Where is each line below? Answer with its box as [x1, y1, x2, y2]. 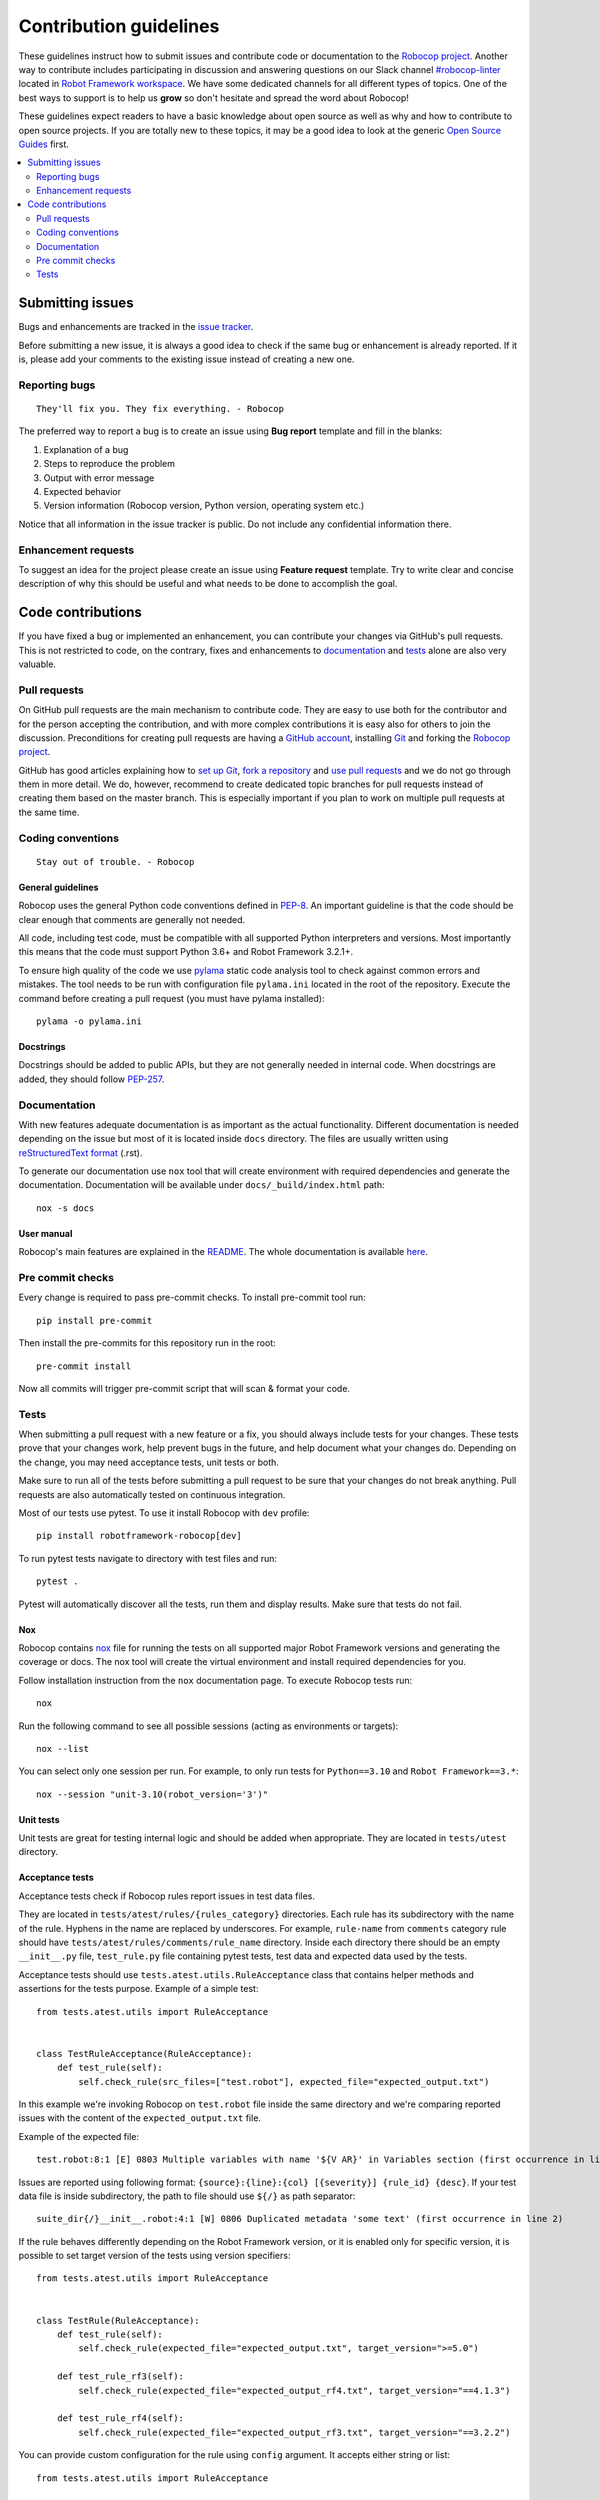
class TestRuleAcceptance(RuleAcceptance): [36, 2048, 253, 2059]
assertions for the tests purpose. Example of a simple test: [18, 1983, 259, 1995]
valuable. [18, 658, 57, 670]
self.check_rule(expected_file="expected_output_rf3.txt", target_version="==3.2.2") [78, 2426, 511, 2438]
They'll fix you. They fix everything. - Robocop [36, 403, 285, 415]
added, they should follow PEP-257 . [18, 1073, 165, 1085]
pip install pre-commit [36, 1315, 153, 1326]
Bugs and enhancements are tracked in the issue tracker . [18, 321, 254, 333]
